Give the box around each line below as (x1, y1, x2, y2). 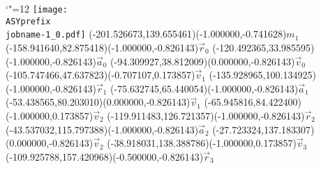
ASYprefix (6, 16, 51, 26)
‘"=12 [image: (6, 1, 68, 15)
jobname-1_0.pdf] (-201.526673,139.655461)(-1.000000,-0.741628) (6, 26, 287, 41)
